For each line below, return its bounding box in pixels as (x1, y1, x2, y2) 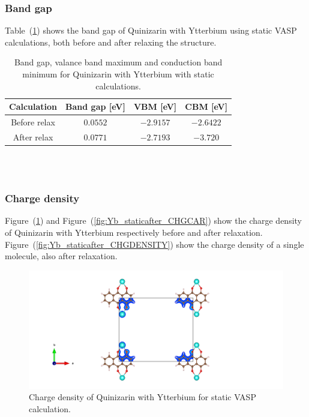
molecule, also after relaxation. (5, 250, 118, 262)
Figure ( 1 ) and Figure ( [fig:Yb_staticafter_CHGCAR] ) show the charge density (5, 214, 302, 227)
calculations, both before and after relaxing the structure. (5, 35, 217, 48)
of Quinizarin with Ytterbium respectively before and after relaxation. (5, 226, 263, 238)
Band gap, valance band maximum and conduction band (14, 56, 223, 68)
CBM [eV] (185, 100, 228, 113)
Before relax (11, 116, 55, 128)
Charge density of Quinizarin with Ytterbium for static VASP (29, 391, 256, 403)
